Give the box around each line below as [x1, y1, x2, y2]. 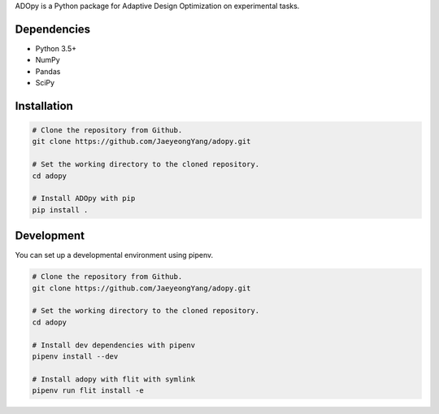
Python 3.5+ [35, 43, 77, 53]
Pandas [35, 66, 61, 76]
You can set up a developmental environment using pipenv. [15, 251, 214, 260]
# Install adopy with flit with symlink [32, 374, 195, 384]
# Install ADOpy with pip [32, 194, 136, 203]
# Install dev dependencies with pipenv [32, 340, 195, 350]
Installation [15, 98, 73, 113]
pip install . [32, 205, 89, 215]
